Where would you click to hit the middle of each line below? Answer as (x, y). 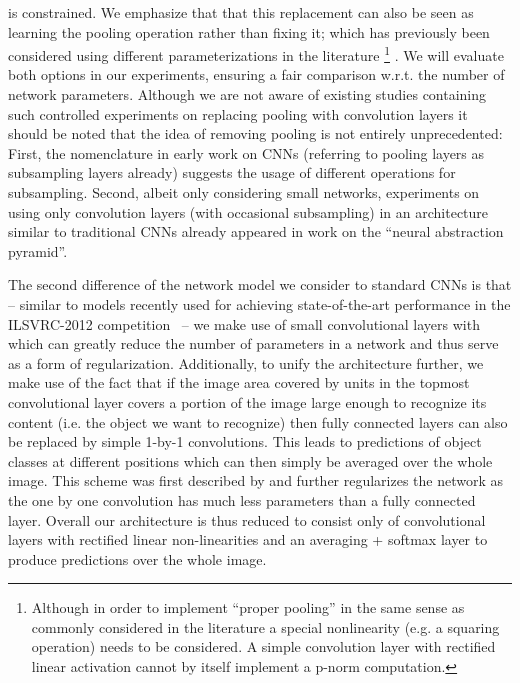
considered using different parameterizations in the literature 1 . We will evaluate (256, 53)
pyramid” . (38, 250)
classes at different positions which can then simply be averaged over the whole (250, 460)
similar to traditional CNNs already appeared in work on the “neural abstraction (256, 231)
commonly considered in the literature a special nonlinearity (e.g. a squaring (265, 626)
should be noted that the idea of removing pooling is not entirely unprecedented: (255, 133)
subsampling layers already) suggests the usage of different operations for (232, 172)
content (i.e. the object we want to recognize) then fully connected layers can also (258, 421)
